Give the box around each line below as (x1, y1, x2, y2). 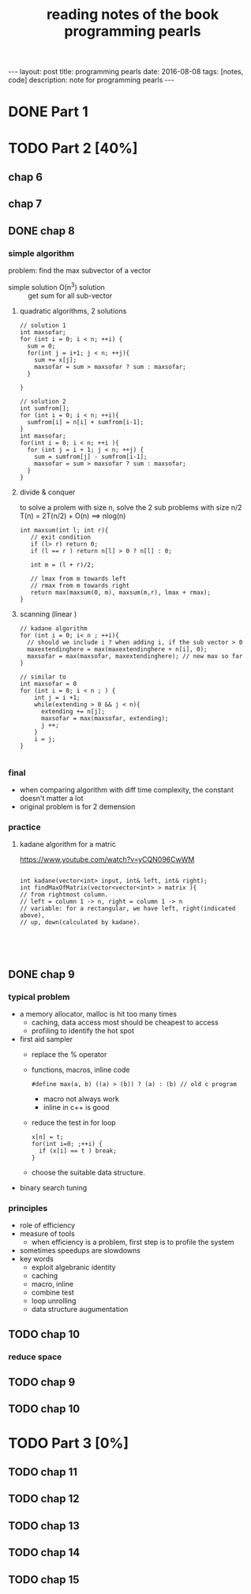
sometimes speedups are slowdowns (19, 1246, 140, 1255)
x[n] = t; (31, 1133, 65, 1141)
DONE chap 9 (8, 968, 75, 981)
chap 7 (8, 197, 43, 211)
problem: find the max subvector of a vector (8, 266, 152, 276)
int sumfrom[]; (19, 404, 70, 412)
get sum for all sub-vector (28, 291, 113, 300)
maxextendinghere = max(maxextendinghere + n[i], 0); (27, 645, 208, 653)
